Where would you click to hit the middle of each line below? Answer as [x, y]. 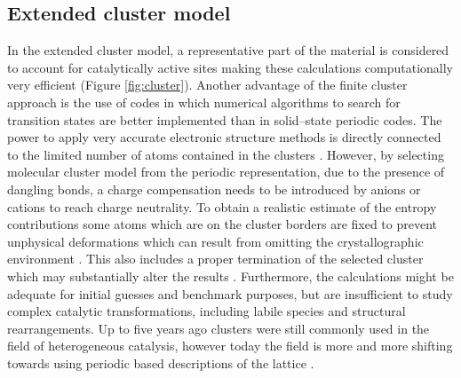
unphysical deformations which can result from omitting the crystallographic [215, 241]
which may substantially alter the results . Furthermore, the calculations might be [230, 276]
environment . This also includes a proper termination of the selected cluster [215, 259]
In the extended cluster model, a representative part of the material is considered [228, 50]
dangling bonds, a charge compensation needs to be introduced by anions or [214, 189]
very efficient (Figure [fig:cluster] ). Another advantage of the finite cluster [207, 85]
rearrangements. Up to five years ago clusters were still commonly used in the [219, 328]
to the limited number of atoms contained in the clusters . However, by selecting [226, 154]
